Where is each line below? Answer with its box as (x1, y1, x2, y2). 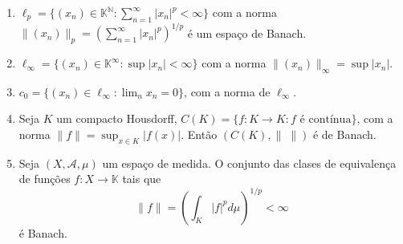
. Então (181, 126, 218, 143)
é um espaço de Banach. (187, 24, 307, 41)
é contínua (299, 114, 352, 126)
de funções (18, 170, 71, 187)
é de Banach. (312, 126, 377, 143)
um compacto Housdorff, (56, 110, 177, 127)
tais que (122, 170, 161, 187)
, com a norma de (184, 83, 271, 100)
